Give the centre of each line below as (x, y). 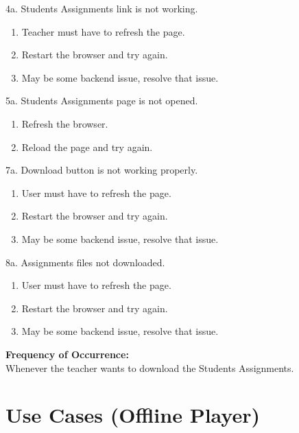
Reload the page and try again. (87, 147)
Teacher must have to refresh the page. (103, 31)
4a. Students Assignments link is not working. (102, 8)
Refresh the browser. (65, 123)
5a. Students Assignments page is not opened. (102, 101)
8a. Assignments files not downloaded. (85, 262)
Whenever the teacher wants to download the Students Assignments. (150, 367)
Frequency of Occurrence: (67, 354)
